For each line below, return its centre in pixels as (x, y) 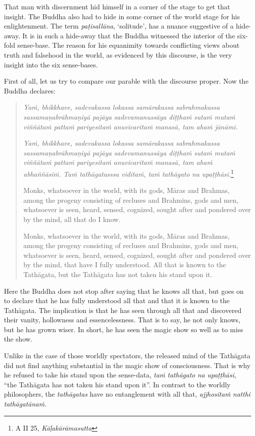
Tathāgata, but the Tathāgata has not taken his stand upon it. (118, 274)
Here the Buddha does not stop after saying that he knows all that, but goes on (124, 291)
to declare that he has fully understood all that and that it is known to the (117, 300)
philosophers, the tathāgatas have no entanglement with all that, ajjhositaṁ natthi (127, 394)
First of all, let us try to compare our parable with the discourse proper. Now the (126, 81)
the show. (18, 339)
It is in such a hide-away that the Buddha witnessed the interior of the (129, 35)
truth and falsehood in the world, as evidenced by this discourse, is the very (118, 54)
